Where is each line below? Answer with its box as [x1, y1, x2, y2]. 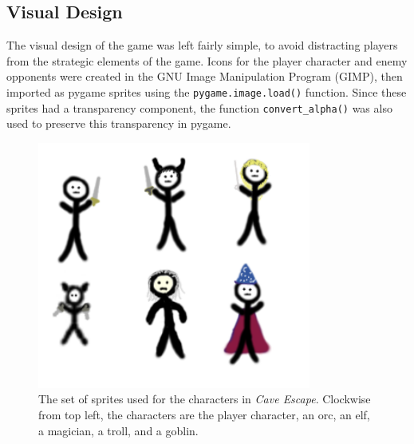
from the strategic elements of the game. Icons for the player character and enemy [6, 52, 408, 69]
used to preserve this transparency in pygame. [6, 115, 231, 132]
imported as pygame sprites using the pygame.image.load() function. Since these [6, 83, 407, 100]
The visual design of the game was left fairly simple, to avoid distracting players [6, 37, 398, 54]
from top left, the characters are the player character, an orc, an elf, [38, 406, 370, 422]
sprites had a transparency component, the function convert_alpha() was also [6, 99, 392, 116]
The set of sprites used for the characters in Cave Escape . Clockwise [38, 390, 371, 407]
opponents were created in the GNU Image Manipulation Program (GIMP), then [6, 68, 403, 85]
